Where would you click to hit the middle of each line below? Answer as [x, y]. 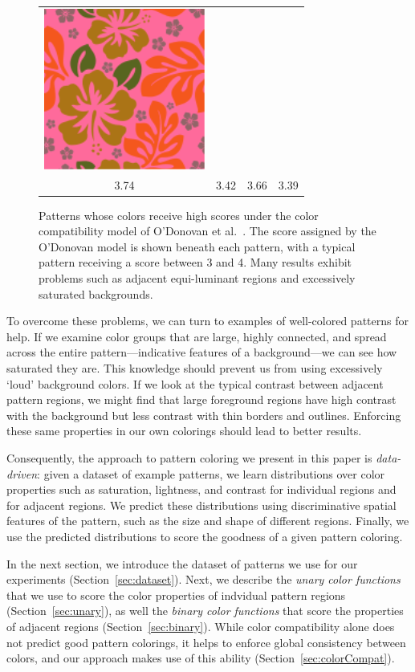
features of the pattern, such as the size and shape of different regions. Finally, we [208, 521]
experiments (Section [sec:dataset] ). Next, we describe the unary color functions [203, 579]
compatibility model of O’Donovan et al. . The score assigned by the [207, 231]
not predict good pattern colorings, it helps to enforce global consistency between [206, 642]
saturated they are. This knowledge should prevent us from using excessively [195, 368]
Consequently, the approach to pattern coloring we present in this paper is [189, 458]
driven [22, 473]
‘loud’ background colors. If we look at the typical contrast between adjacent [195, 383]
